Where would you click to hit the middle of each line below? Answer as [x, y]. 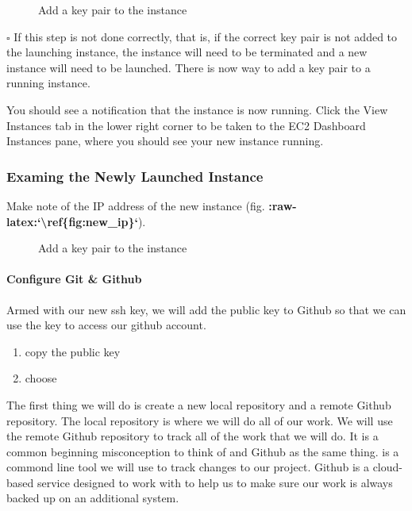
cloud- [387, 467]
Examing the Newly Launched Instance [135, 176]
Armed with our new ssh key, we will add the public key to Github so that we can [206, 309]
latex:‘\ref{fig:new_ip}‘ [72, 221]
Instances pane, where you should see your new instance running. [165, 141]
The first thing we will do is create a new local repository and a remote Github [199, 404]
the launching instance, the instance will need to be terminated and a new [187, 52]
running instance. [48, 83]
